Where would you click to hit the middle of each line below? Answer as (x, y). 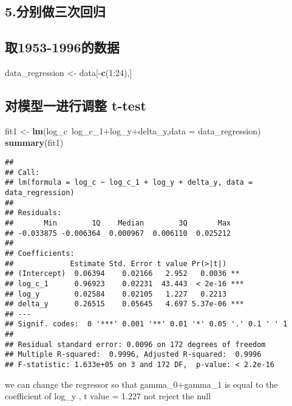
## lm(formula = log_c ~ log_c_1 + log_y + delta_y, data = (129, 183)
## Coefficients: (40, 253)
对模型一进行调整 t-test (76, 105)
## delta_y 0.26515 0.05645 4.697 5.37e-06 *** (124, 304)
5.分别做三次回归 (55, 11)
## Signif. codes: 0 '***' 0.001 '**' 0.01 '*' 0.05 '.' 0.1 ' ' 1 (146, 324)
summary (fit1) (34, 143)
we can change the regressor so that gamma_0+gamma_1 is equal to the (141, 384)
